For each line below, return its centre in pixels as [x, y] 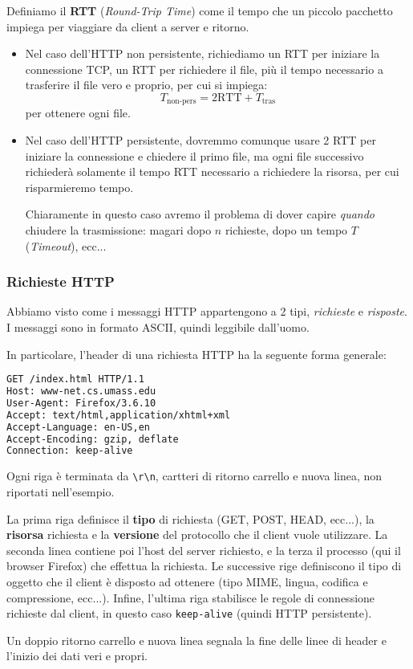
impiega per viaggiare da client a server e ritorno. [128, 26]
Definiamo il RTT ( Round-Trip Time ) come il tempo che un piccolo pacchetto [200, 10]
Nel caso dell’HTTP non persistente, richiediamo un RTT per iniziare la [202, 53]
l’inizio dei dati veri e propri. [77, 656]
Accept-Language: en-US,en [78, 427]
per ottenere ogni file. [78, 113]
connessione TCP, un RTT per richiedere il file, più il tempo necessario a [204, 69]
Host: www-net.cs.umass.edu [81, 392]
